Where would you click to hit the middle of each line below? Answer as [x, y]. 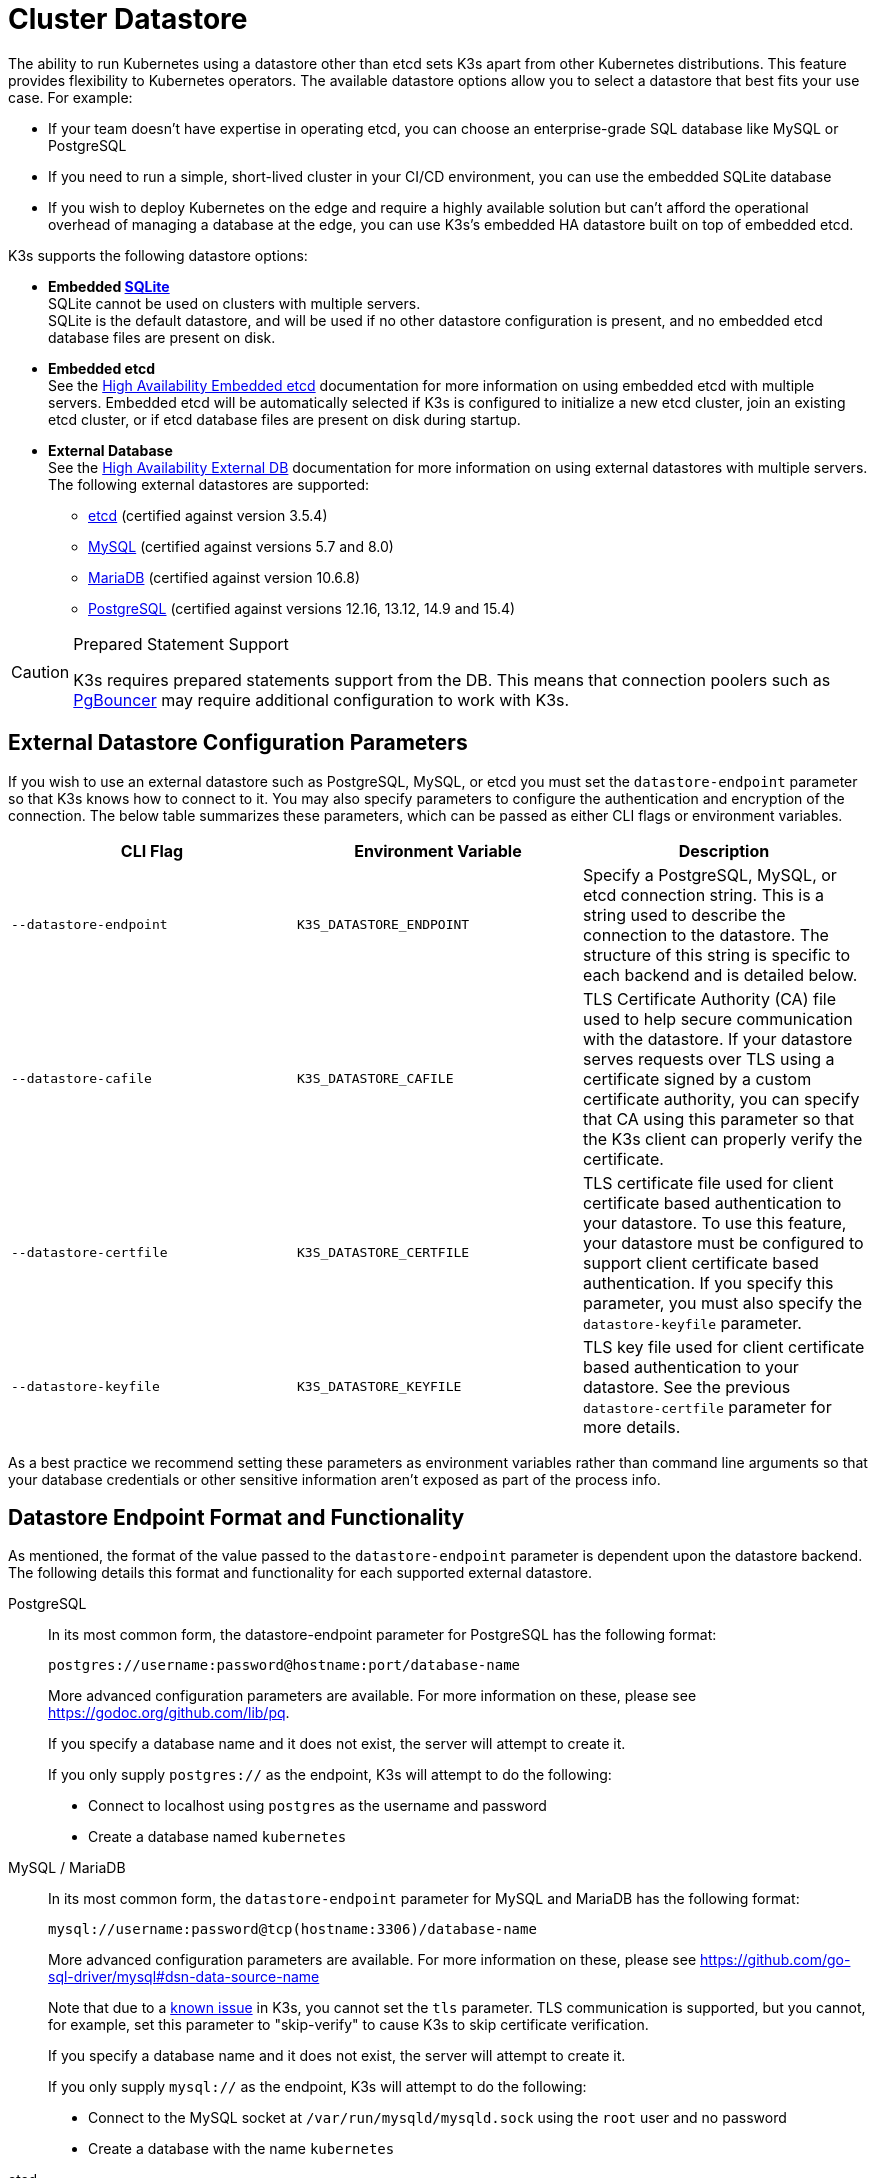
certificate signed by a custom [697, 1078]
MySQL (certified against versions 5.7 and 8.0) [241, 546]
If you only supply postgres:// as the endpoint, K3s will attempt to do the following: [330, 1775]
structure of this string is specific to [716, 954]
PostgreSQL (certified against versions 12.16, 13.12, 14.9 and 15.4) [302, 608]
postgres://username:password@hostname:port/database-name [284, 1665]
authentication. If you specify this [708, 1282]
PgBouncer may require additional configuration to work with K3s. [321, 699]
